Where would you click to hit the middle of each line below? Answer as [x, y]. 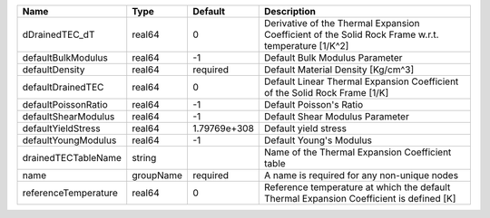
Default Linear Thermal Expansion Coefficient [362, 81]
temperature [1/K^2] [307, 46]
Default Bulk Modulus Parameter [333, 57]
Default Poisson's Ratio [314, 104]
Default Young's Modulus [318, 140]
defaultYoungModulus [69, 140]
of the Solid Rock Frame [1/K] [327, 93]
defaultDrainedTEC [63, 87]
